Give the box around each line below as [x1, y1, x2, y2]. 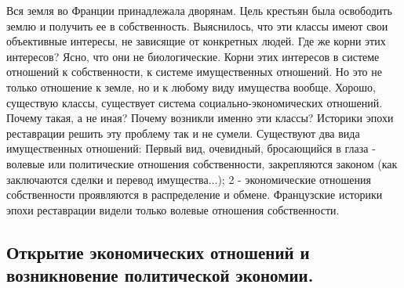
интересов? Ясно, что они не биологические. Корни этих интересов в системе [6, 48, 380, 64]
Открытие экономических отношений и [6, 239, 310, 264]
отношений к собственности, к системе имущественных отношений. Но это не [6, 63, 382, 80]
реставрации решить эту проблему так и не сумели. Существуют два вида [6, 124, 360, 141]
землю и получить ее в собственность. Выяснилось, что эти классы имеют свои [6, 17, 388, 34]
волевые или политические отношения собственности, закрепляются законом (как [6, 155, 398, 171]
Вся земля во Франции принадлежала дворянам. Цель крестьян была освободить [6, 2, 392, 18]
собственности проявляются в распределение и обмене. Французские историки [6, 186, 383, 203]
